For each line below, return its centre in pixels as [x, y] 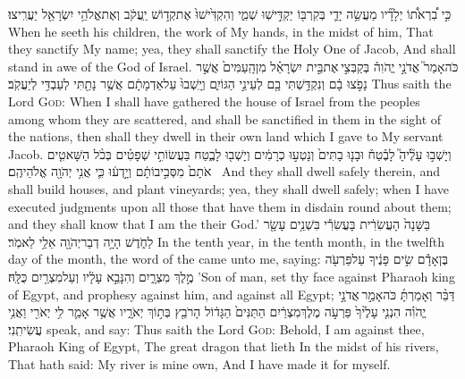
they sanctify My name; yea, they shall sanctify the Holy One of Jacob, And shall [232, 49]
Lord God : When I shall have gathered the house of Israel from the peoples [214, 101]
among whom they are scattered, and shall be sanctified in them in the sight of [225, 118]
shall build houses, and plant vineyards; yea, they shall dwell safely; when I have [228, 188]
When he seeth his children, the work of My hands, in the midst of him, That [221, 31]
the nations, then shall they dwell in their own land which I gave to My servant [226, 136]
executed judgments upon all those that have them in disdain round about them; [230, 206]
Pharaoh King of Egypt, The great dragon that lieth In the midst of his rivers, [224, 346]
